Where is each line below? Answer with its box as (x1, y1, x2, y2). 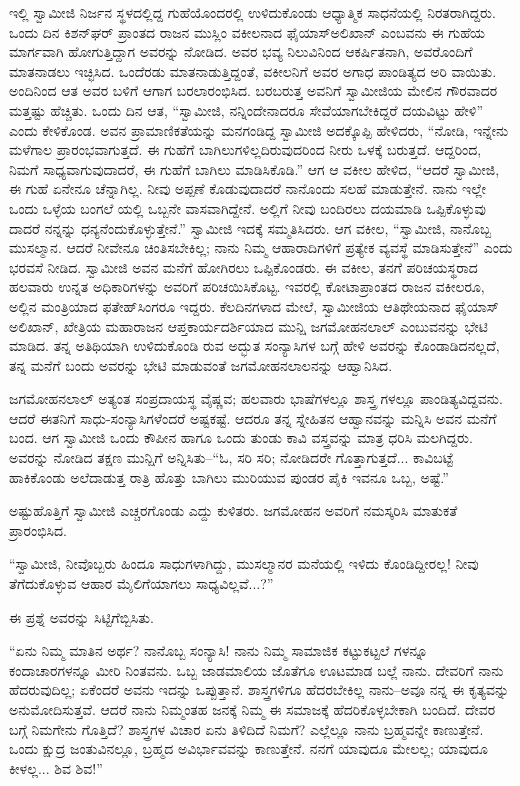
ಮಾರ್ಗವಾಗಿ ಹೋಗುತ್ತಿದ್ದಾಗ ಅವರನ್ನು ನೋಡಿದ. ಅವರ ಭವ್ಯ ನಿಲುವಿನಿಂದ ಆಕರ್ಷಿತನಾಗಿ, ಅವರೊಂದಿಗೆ (9, 41, 473, 62)
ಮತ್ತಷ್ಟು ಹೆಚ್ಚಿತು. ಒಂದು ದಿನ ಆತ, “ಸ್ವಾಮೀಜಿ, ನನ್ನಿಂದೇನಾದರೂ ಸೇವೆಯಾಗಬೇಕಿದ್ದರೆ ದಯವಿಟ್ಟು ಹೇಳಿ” (9, 99, 484, 120)
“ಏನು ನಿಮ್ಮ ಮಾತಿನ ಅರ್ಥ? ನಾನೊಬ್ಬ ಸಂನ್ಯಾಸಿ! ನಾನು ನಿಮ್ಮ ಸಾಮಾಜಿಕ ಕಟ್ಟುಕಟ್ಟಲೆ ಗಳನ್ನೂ (9, 640, 428, 661)
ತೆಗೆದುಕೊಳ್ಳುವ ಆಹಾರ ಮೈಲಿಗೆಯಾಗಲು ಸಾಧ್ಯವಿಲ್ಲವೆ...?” (9, 573, 274, 594)
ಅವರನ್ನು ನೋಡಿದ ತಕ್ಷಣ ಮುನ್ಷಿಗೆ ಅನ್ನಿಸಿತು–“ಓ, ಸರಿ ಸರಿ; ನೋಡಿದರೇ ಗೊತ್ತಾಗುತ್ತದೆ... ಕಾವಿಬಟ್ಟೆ (9, 447, 453, 468)
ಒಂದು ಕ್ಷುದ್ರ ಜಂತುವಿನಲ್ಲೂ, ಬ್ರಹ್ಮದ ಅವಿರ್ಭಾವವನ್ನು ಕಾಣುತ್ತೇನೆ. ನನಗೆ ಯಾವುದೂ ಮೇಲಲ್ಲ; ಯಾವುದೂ (9, 738, 488, 759)
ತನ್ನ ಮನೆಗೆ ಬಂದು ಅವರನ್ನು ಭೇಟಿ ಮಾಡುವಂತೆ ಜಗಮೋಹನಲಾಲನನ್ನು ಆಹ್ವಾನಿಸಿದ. (9, 354, 393, 375)
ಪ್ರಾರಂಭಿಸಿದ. (9, 519, 67, 540)
